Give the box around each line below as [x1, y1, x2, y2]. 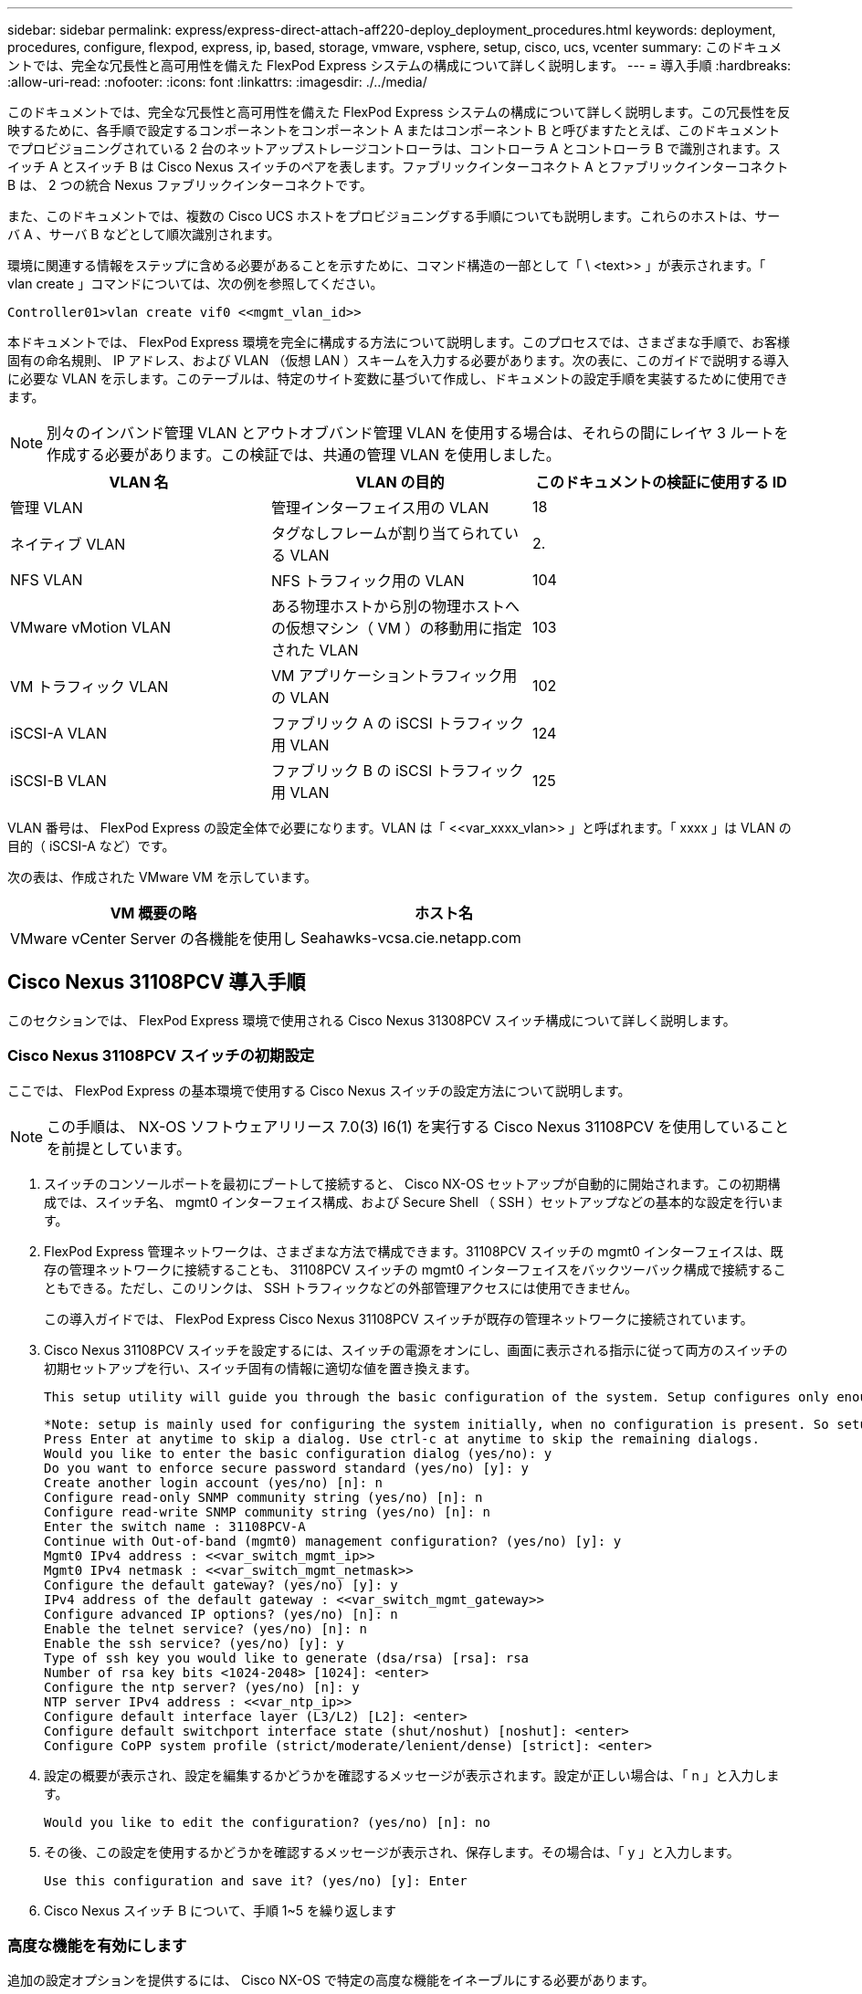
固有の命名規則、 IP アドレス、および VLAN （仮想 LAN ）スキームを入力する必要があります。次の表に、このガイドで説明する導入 [7, 352, 789, 368]
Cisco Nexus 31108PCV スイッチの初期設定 [7, 1046, 315, 1065]
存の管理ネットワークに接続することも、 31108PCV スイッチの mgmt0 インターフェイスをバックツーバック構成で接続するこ [44, 1261, 786, 1277]
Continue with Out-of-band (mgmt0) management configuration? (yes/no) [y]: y [44, 1533, 622, 1548]
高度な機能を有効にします [7, 1936, 187, 1955]
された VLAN [270, 641, 359, 659]
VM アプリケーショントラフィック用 [270, 666, 518, 685]
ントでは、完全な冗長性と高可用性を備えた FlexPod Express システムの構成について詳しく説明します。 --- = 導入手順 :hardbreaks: [7, 58, 792, 73]
